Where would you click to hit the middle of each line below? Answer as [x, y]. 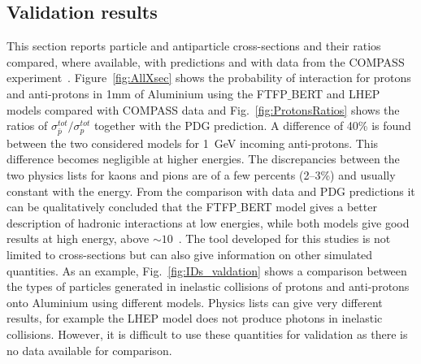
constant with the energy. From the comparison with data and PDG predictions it [211, 191]
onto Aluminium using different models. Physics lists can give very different [195, 302]
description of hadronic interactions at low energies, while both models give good [208, 222]
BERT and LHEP [336, 93]
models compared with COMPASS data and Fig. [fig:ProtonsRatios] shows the [203, 109]
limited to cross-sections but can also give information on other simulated [190, 255]
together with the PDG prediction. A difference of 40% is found [252, 126]
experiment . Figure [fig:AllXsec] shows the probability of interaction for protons [209, 78]
